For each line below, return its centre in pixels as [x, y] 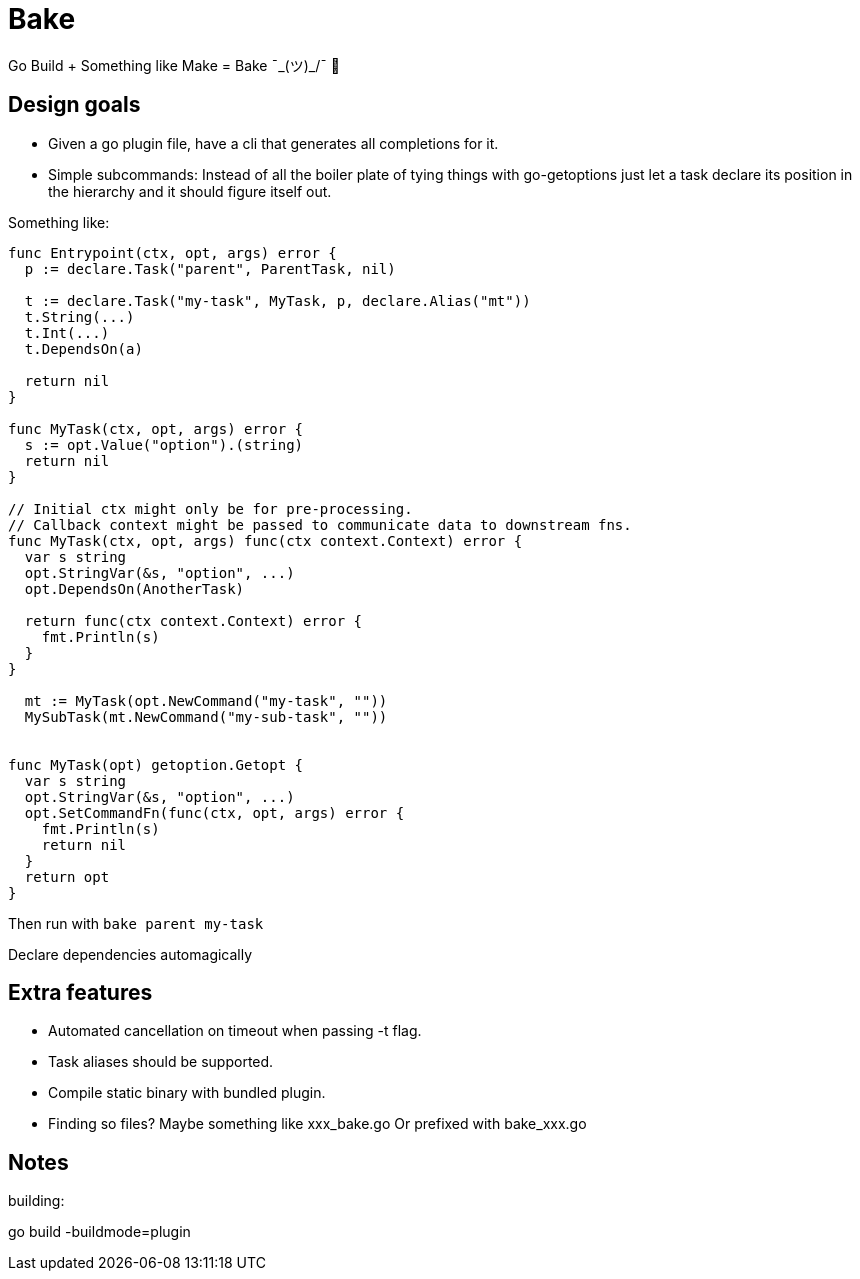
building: [36, 1201]
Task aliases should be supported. [161, 1062]
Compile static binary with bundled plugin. [187, 1093]
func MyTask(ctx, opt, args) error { [156, 428]
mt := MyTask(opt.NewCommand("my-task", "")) [206, 700]
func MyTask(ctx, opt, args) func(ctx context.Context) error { [265, 540]
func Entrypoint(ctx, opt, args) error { [172, 252]
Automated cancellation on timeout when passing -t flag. [235, 1031]
